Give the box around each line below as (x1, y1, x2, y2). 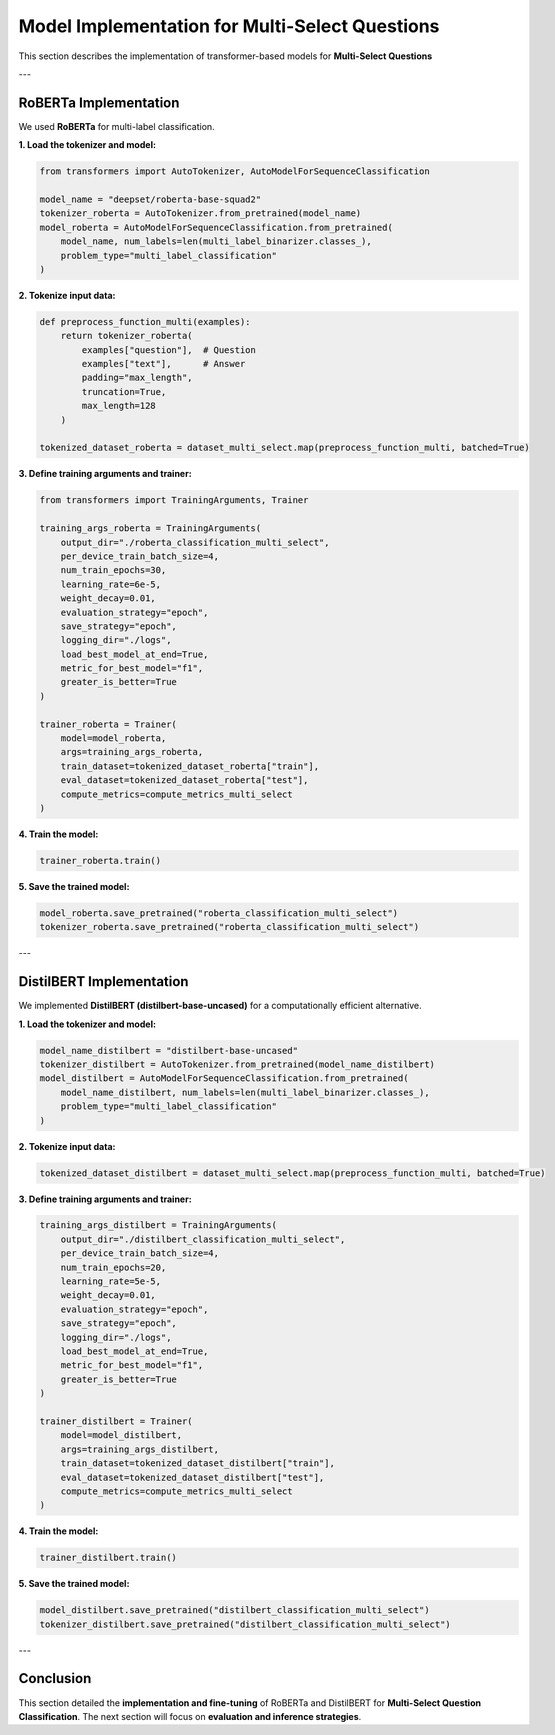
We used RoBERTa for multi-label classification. (18, 120, 215, 132)
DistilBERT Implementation (18, 973, 189, 990)
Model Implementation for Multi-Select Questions (18, 15, 440, 37)
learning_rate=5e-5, (60, 1276, 162, 1287)
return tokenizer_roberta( (60, 330, 194, 342)
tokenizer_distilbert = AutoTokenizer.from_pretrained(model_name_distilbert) (39, 1058, 435, 1070)
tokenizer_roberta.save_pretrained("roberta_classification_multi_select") (39, 921, 420, 933)
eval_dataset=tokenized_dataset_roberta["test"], (60, 775, 309, 786)
